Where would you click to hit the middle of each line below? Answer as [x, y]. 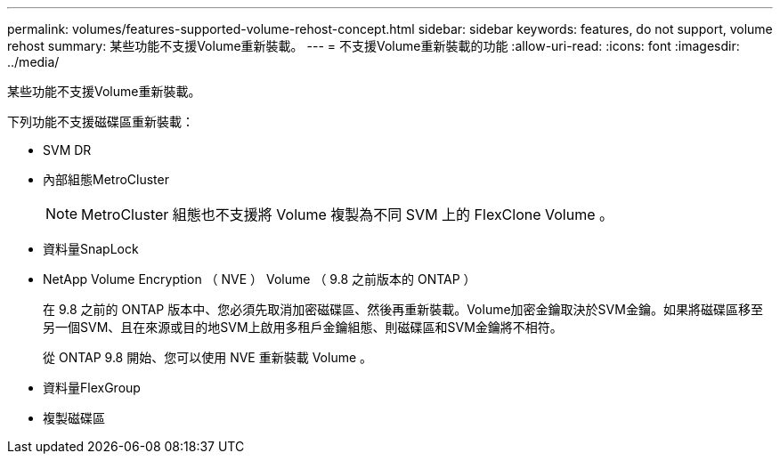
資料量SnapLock [91, 249]
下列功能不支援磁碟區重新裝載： [101, 121]
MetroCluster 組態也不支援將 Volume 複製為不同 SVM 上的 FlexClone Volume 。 [348, 214]
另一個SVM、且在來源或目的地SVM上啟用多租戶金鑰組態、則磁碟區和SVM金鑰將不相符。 [303, 327]
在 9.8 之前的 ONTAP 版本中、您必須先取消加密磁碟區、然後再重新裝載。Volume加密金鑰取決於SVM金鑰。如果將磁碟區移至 [403, 309]
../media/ [33, 62]
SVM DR [67, 150]
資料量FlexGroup [92, 388]
